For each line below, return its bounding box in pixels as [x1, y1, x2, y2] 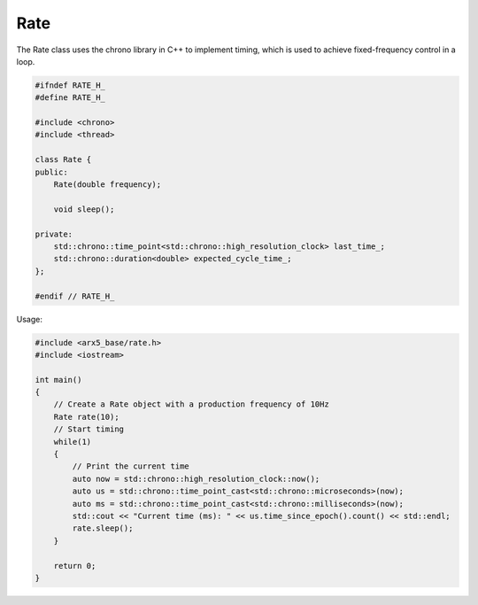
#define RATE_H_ [35, 93, 106, 103]
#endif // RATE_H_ [35, 291, 115, 301]
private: [35, 229, 73, 239]
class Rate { [35, 155, 92, 165]
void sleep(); [53, 204, 115, 214]
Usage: [16, 314, 43, 324]
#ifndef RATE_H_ [35, 80, 106, 90]
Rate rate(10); [53, 412, 119, 422]
